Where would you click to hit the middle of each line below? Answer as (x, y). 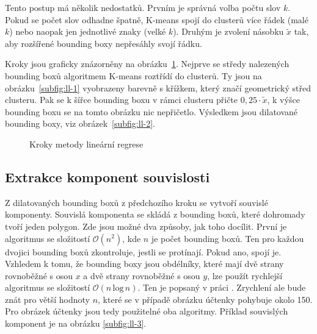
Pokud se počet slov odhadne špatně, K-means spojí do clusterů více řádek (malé (157, 19)
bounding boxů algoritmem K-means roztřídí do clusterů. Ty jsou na (133, 75)
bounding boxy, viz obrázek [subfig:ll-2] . (80, 123)
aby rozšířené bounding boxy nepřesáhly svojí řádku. (104, 43)
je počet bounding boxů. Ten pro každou (228, 238)
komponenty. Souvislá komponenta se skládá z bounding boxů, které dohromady (155, 214)
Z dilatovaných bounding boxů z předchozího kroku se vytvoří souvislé (137, 202)
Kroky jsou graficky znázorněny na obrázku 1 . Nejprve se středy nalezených (147, 64)
